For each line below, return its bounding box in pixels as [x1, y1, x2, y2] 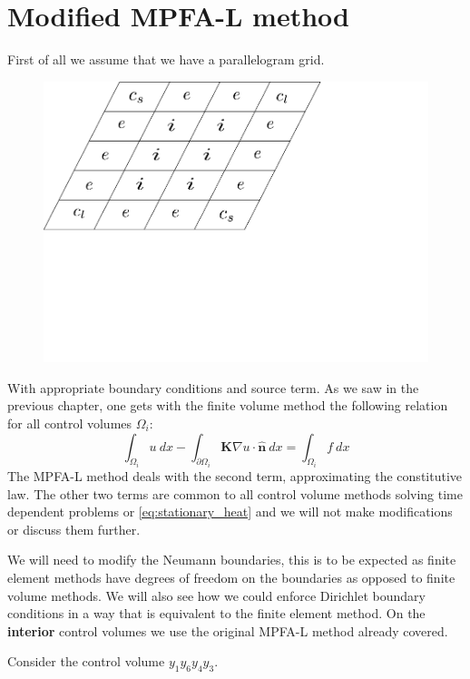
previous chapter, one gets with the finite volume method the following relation [7, 396, 448, 415]
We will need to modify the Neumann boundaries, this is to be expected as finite [7, 550, 456, 569]
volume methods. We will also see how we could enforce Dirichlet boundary [7, 586, 426, 605]
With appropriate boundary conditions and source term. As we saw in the [7, 378, 419, 397]
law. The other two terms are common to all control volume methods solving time [7, 484, 463, 503]
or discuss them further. [7, 519, 141, 538]
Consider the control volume [7, 652, 165, 671]
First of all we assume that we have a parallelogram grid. [7, 50, 325, 69]
